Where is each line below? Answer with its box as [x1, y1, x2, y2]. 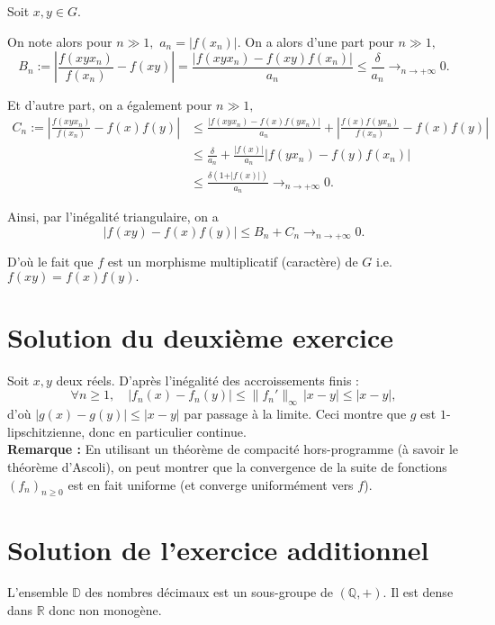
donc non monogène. [49, 601, 162, 620]
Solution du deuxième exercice [7, 318, 394, 355]
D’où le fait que [7, 252, 94, 271]
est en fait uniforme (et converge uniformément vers [67, 475, 354, 494]
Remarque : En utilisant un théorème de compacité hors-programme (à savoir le [7, 439, 459, 458]
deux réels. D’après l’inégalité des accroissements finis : [56, 370, 360, 389]
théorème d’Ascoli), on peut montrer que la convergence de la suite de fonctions [7, 457, 447, 476]
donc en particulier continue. [88, 421, 247, 440]
